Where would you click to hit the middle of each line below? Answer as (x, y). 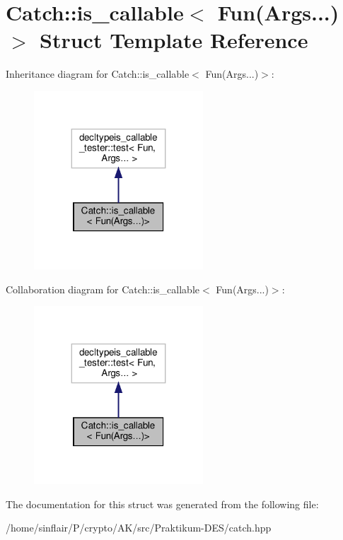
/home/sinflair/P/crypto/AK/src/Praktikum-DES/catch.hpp (139, 528)
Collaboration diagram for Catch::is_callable (103, 289)
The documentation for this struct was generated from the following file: (162, 504)
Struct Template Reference (174, 40)
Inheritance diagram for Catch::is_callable (98, 74)
